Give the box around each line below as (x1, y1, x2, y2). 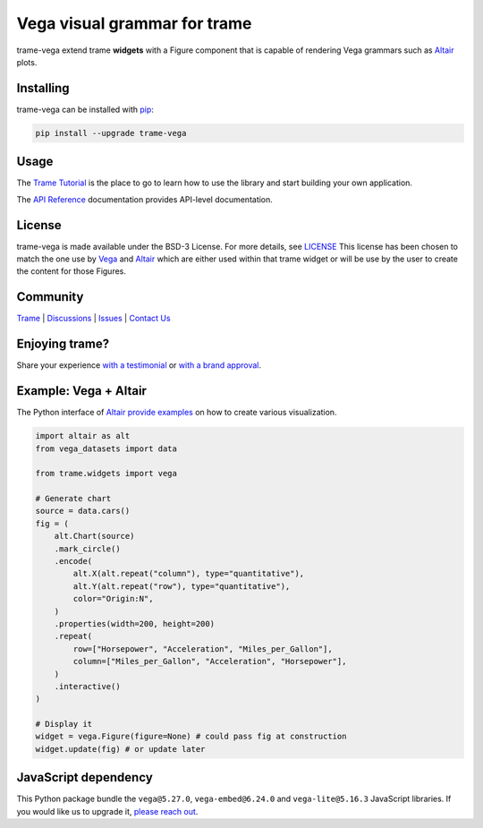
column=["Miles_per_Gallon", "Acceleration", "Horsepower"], (72, 656, 347, 667)
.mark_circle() (54, 543, 121, 554)
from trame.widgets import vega (35, 468, 178, 479)
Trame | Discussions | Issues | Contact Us (16, 313, 171, 324)
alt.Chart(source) (54, 531, 135, 542)
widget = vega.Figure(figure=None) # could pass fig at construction (35, 731, 347, 742)
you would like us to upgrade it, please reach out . (16, 806, 199, 816)
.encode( (54, 556, 93, 567)
